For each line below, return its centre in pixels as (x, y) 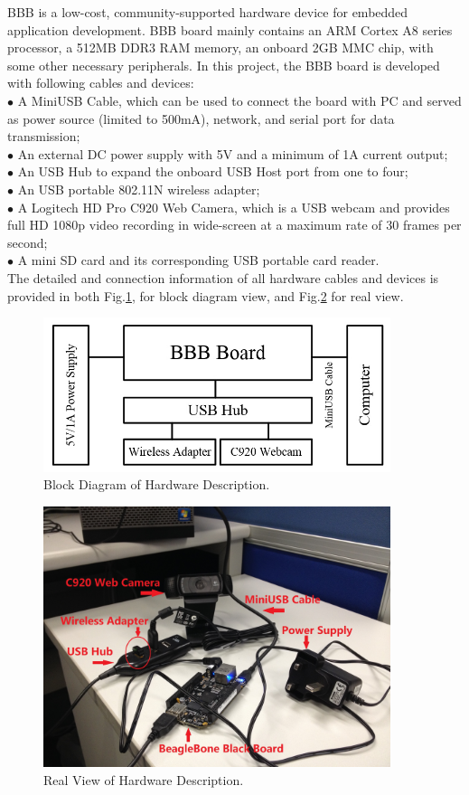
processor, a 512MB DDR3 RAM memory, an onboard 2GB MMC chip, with (220, 47)
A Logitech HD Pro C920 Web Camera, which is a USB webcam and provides (234, 207)
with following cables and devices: (101, 83)
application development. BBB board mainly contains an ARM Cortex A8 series (230, 29)
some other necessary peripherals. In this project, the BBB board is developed (224, 65)
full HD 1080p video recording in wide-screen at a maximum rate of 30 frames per (234, 225)
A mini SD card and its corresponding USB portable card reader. (198, 260)
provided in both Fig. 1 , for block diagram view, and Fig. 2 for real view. (206, 295)
